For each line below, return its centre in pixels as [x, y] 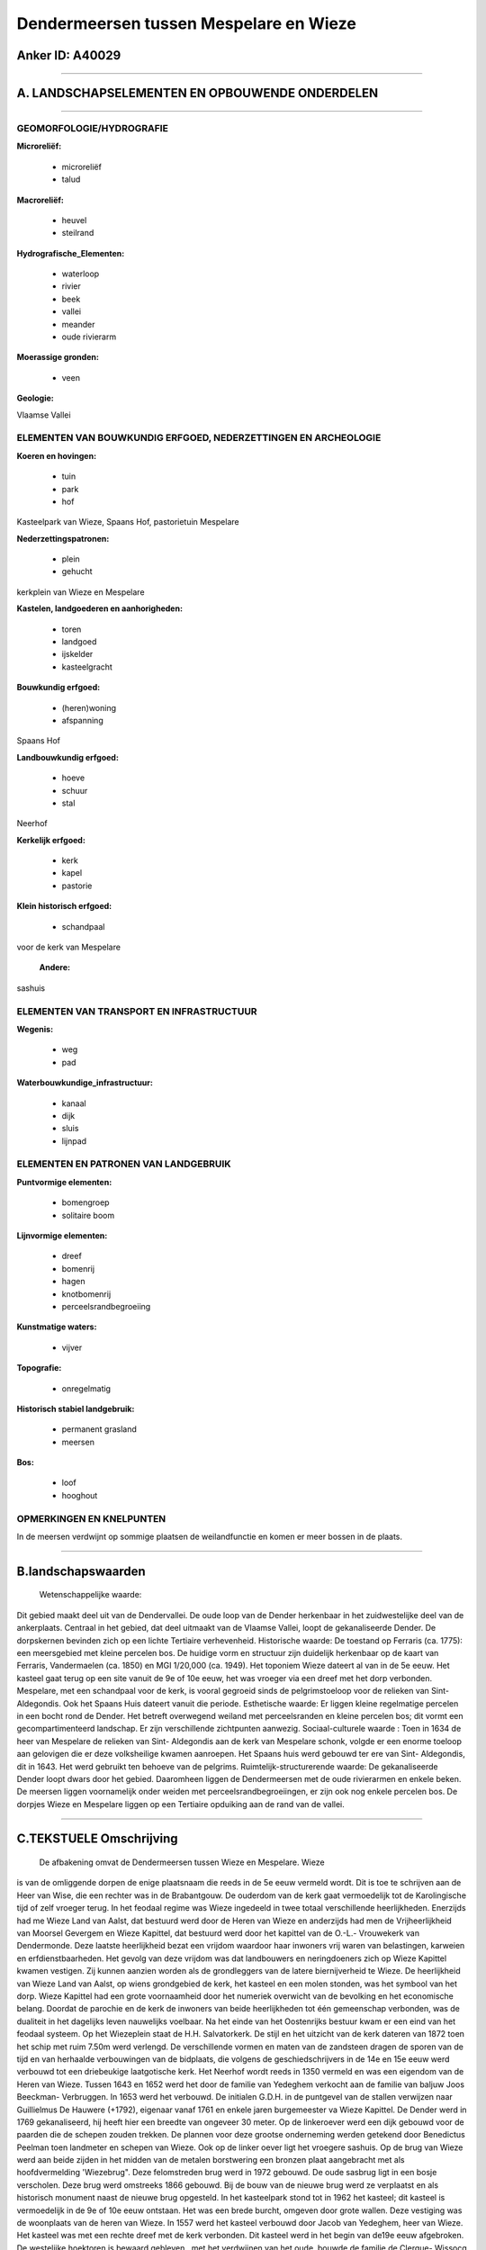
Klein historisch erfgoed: [64, 906]
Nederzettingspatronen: [63, 538]
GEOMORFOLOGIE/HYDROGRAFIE [92, 128]
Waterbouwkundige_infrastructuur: [85, 1083]
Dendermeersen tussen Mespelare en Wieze [187, 23]
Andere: [55, 967]
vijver [72, 1347]
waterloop [81, 274]
